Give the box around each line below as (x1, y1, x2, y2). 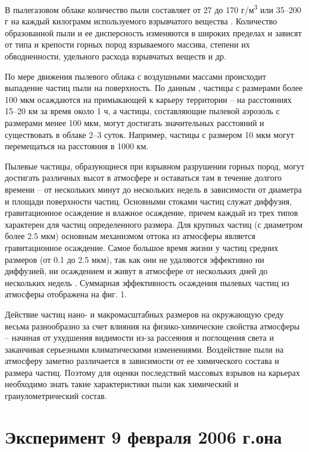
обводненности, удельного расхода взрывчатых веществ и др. (5, 50, 227, 62)
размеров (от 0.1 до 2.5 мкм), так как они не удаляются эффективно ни (5, 253, 264, 265)
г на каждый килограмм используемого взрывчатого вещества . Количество (5, 15, 277, 27)
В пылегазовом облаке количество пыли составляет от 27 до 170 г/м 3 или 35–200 (5, 2, 301, 15)
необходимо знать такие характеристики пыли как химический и (5, 378, 239, 390)
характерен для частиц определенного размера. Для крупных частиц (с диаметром (5, 218, 303, 230)
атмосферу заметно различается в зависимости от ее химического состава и (5, 354, 279, 367)
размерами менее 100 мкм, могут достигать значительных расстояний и (5, 117, 264, 128)
